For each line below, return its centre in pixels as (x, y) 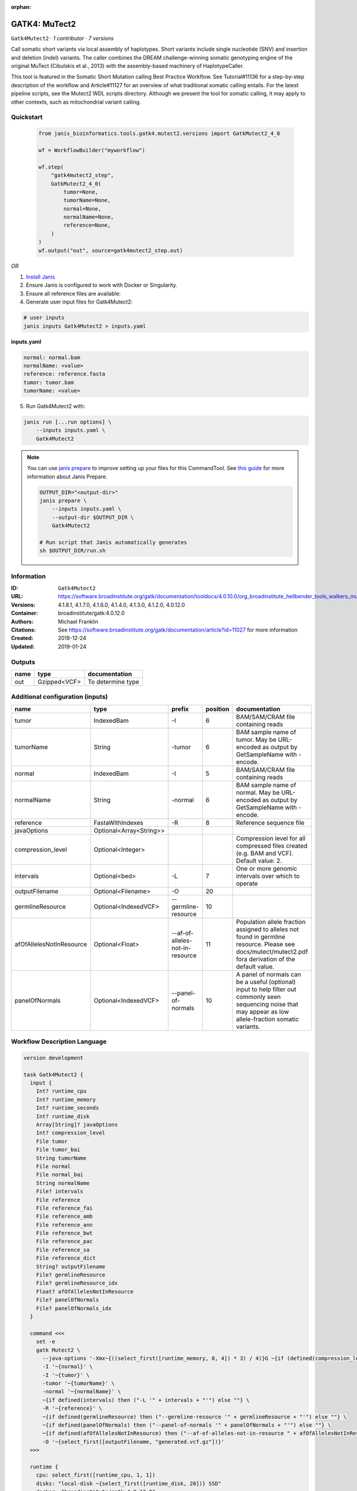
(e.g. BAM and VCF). (265, 853)
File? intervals (59, 1192)
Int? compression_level (71, 1133)
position (217, 709)
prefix (180, 709)
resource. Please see (265, 944)
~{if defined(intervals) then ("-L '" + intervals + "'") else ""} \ (146, 1400)
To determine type (114, 682)
